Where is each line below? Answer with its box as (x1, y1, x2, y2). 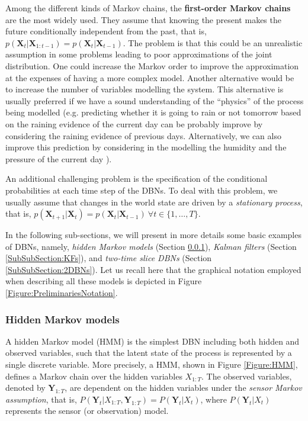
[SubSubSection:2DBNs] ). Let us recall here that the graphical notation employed (5, 263, 301, 275)
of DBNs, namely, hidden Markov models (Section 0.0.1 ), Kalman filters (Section (5, 240, 297, 252)
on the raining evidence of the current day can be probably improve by (5, 117, 263, 130)
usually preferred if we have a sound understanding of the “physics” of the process (5, 94, 304, 107)
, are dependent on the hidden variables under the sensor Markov (65, 381, 302, 394)
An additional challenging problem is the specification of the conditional (5, 172, 268, 185)
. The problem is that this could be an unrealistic (123, 36, 303, 49)
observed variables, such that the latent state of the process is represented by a (5, 346, 292, 359)
